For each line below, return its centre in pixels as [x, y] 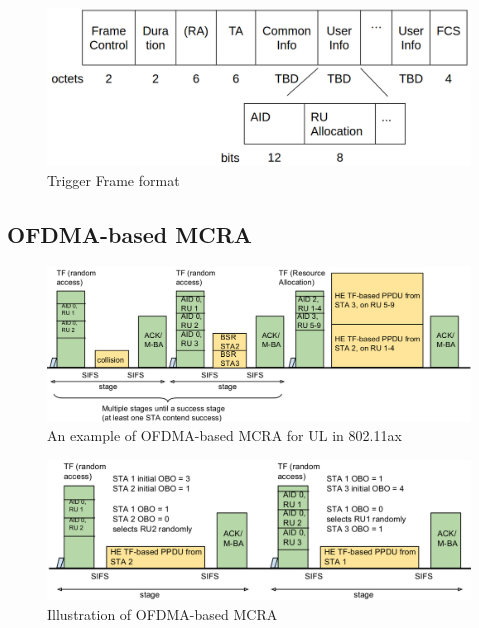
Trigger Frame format [113, 179]
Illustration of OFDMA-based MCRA [162, 613]
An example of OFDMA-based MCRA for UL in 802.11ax [224, 435]
